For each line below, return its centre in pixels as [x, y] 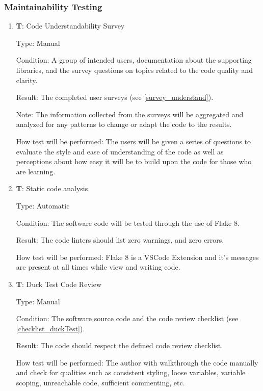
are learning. [36, 171]
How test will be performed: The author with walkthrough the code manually [137, 362]
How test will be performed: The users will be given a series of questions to [134, 141]
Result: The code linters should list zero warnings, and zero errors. [120, 240]
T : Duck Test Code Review [59, 284]
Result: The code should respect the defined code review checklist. [120, 345]
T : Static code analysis [52, 188]
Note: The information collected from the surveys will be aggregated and [130, 114]
